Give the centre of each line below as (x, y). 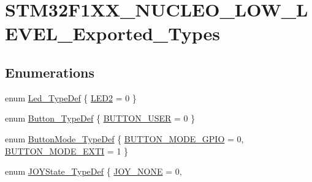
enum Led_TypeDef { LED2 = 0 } (71, 97)
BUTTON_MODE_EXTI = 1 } (67, 151)
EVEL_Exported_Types (112, 33)
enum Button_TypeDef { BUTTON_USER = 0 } (100, 118)
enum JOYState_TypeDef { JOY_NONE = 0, (93, 171)
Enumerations (50, 72)
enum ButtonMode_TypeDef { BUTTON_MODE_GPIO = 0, (124, 138)
